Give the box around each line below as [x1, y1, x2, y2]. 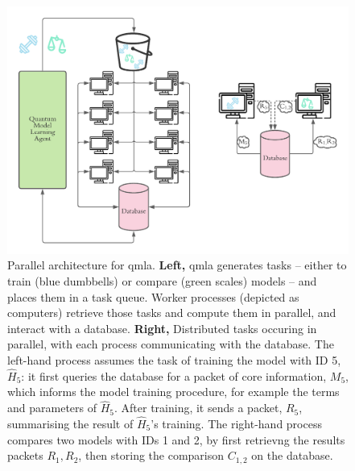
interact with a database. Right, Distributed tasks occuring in [7, 319, 317, 336]
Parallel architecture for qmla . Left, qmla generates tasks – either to [7, 256, 347, 273]
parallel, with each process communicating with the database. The [7, 336, 334, 352]
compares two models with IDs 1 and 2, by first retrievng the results [7, 431, 345, 448]
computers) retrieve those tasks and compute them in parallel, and [7, 304, 336, 321]
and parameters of [7, 399, 97, 416]
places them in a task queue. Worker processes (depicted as [7, 288, 299, 305]
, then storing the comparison [78, 447, 225, 464]
